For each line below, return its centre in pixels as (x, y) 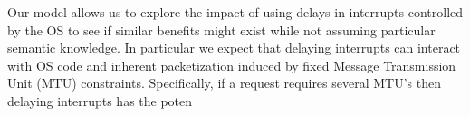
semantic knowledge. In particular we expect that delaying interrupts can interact (234, 48)
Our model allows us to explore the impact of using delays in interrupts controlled (235, 12)
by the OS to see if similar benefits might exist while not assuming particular (221, 29)
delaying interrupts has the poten (100, 100)
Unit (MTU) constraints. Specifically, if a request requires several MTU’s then (224, 83)
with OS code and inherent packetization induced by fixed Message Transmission (232, 65)
